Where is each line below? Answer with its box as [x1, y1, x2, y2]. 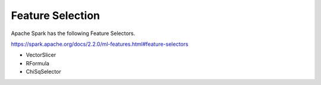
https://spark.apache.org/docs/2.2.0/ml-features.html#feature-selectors [11, 40, 188, 48]
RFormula [26, 59, 50, 67]
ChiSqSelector [26, 68, 62, 75]
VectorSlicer [26, 51, 56, 59]
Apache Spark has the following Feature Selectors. [11, 30, 136, 37]
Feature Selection [11, 9, 100, 22]
